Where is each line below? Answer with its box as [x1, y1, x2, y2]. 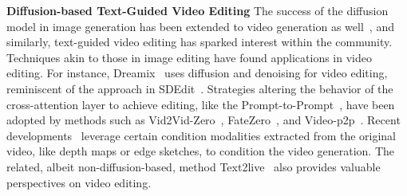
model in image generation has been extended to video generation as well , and [6, 18, 394, 34]
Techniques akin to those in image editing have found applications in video [6, 49, 372, 65]
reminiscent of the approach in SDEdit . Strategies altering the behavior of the [6, 80, 393, 96]
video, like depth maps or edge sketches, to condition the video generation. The [6, 143, 395, 159]
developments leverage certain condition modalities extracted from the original [6, 127, 397, 143]
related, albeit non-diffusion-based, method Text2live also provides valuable [6, 158, 381, 174]
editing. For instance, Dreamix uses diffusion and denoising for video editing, [6, 65, 388, 81]
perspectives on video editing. [6, 174, 152, 190]
